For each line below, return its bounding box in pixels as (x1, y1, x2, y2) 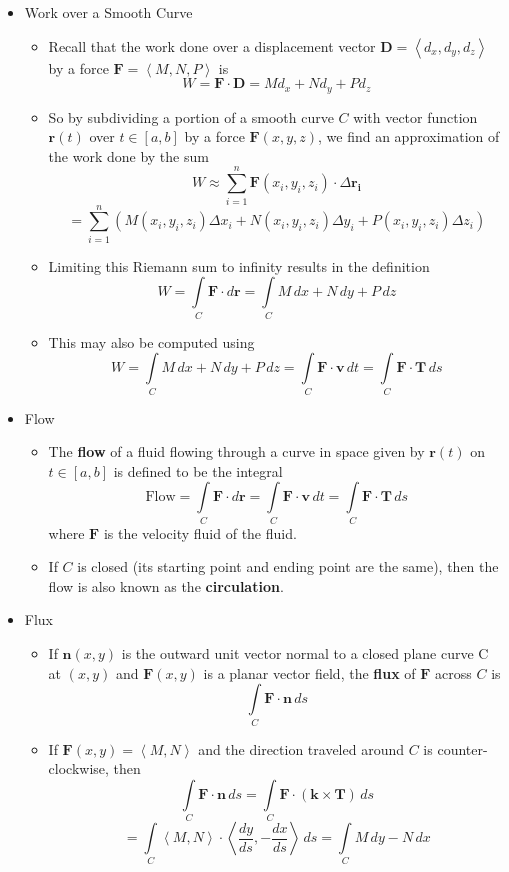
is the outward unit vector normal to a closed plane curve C (121, 643, 489, 663)
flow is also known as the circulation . (48, 575, 284, 596)
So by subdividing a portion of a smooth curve (48, 106, 334, 127)
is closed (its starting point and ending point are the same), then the (77, 556, 499, 577)
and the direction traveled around (198, 738, 404, 759)
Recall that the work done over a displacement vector (48, 35, 376, 56)
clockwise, (48, 758, 109, 779)
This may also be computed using (48, 331, 255, 352)
